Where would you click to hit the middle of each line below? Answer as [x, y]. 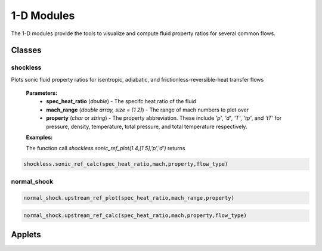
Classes [26, 50]
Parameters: [42, 93]
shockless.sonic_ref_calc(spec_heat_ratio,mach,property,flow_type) [126, 164]
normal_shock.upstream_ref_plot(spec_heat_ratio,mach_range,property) [129, 198]
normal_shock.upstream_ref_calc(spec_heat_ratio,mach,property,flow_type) [135, 216]
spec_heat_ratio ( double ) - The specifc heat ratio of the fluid [121, 101]
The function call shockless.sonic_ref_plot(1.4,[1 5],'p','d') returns [106, 148]
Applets [26, 235]
